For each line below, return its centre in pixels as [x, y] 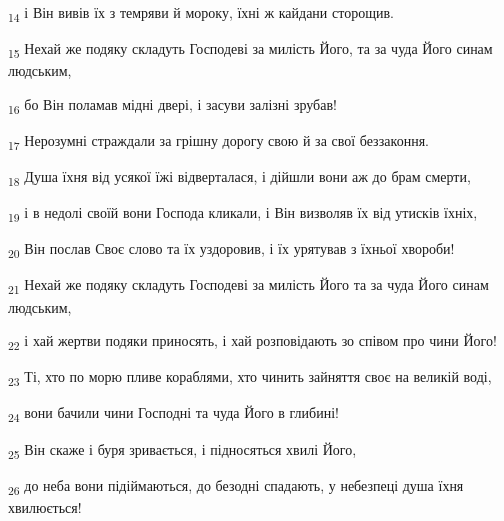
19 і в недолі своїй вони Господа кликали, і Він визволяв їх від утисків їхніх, [243, 214]
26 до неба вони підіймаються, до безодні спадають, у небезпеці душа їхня [236, 486]
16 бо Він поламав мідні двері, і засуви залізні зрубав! [172, 105]
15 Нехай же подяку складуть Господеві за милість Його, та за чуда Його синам [250, 49]
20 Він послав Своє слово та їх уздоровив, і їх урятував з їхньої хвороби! [231, 250]
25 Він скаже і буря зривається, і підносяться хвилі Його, [182, 450]
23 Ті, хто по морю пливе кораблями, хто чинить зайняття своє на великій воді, [250, 378]
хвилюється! [45, 506]
